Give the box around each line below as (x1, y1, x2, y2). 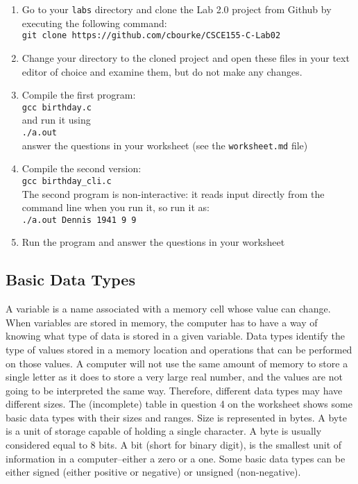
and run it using (22, 112, 91, 127)
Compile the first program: (22, 87, 136, 102)
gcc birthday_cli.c (22, 176, 112, 186)
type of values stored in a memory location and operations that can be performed (6, 342, 352, 356)
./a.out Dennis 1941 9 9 (22, 215, 137, 225)
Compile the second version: (22, 161, 142, 176)
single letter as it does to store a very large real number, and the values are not (6, 369, 343, 384)
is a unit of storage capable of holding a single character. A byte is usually (6, 424, 322, 438)
